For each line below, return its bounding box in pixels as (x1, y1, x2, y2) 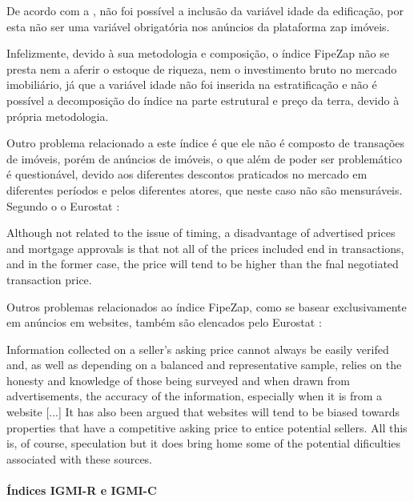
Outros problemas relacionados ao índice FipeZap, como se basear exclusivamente (6, 298, 407, 315)
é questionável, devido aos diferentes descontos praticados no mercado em (6, 166, 368, 183)
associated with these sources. (6, 450, 152, 467)
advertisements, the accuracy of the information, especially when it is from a (6, 388, 383, 404)
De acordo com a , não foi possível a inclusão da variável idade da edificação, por (6, 2, 404, 18)
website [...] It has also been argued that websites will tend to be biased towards (6, 404, 400, 420)
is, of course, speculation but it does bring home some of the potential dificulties (6, 435, 401, 452)
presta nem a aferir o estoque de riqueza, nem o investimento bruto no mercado (6, 60, 397, 77)
